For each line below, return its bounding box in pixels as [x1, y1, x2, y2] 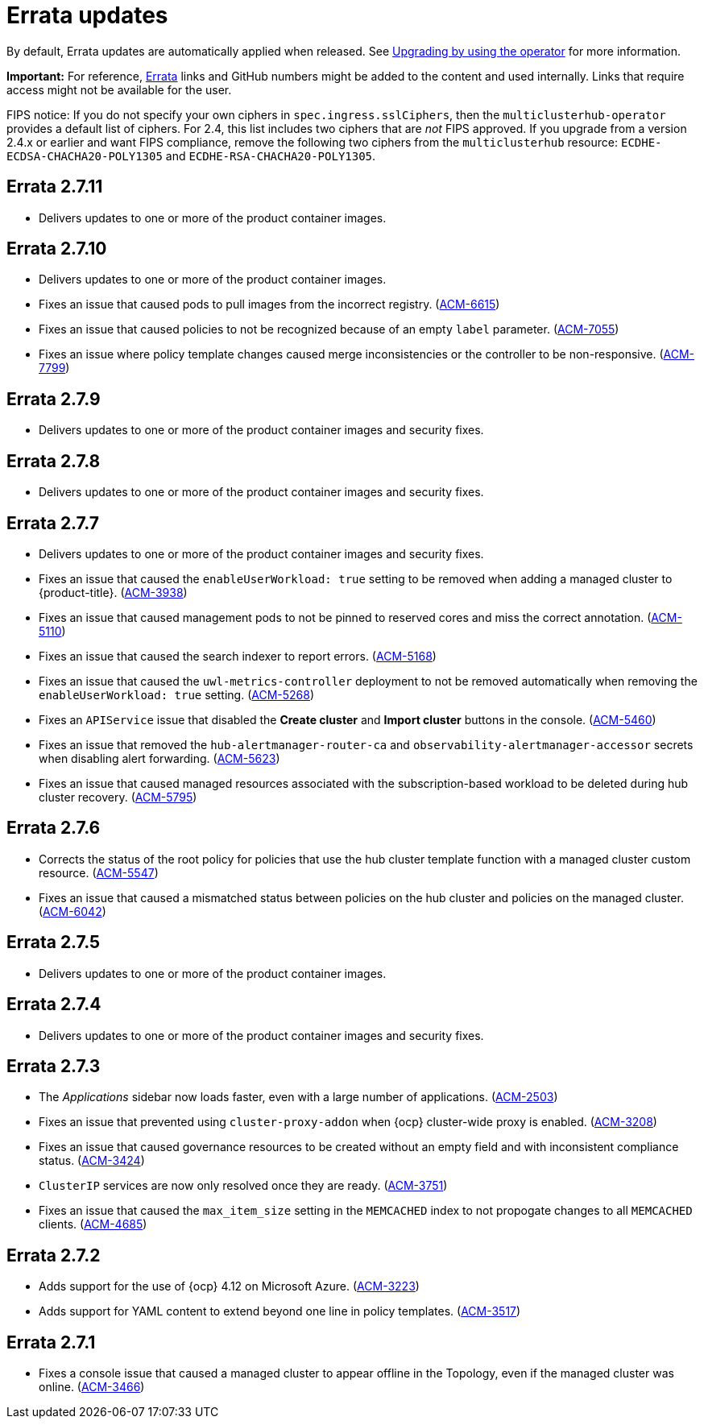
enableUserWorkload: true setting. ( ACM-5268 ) [39, 687, 315, 702]
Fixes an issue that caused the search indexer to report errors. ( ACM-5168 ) [39, 648, 437, 663]
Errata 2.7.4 [6, 994, 101, 1015]
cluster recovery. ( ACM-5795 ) [39, 789, 197, 804]
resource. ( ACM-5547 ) [39, 865, 159, 880]
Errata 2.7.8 [6, 450, 101, 471]
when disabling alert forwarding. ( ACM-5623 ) [39, 751, 280, 765]
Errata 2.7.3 [6, 1055, 101, 1076]
